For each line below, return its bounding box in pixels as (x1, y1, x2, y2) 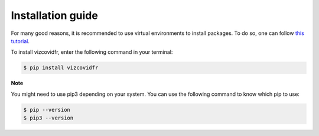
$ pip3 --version (23, 115, 74, 121)
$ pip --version (23, 106, 71, 113)
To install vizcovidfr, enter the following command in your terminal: (11, 48, 173, 56)
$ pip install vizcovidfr (23, 64, 99, 71)
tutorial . (11, 37, 30, 44)
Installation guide (11, 9, 99, 22)
